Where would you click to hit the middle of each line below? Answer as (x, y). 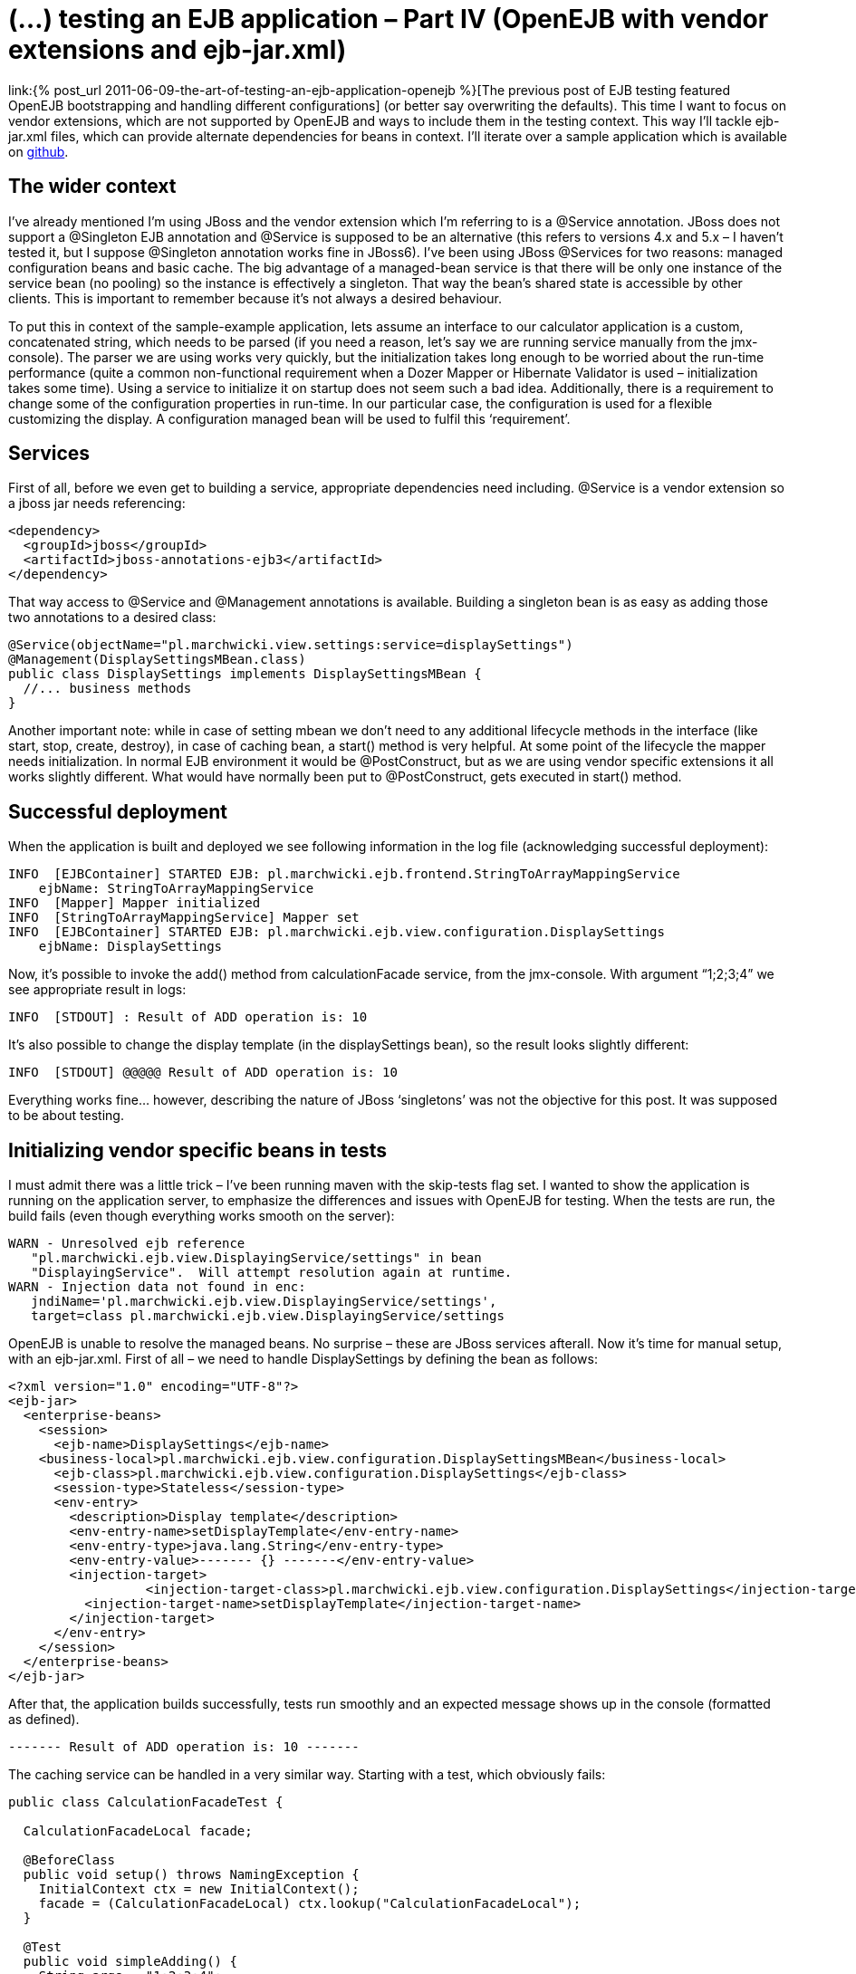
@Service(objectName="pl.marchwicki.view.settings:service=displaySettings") (291, 645)
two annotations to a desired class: (112, 618)
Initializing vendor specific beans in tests (197, 1150)
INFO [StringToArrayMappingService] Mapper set (184, 918)
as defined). (44, 1720)
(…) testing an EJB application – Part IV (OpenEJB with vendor (389, 19)
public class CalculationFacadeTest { (146, 1802)
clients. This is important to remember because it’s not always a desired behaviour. (255, 298)
